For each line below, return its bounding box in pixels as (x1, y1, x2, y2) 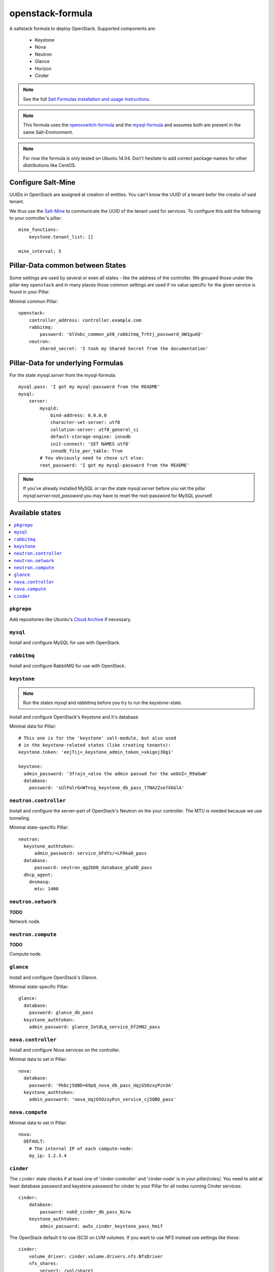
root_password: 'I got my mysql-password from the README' (40, 462, 190, 468)
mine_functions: (18, 227, 59, 233)
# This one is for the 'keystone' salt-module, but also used (18, 735, 177, 741)
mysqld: (40, 405, 59, 411)
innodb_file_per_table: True (50, 448, 123, 454)
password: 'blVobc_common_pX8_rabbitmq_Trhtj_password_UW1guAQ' (40, 331, 203, 337)
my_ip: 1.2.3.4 (28, 1153, 67, 1159)
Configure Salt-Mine (9, 178, 76, 187)
